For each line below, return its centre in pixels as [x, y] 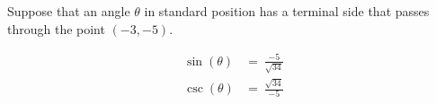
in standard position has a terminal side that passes [287, 11]
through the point [56, 28]
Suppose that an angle [69, 11]
